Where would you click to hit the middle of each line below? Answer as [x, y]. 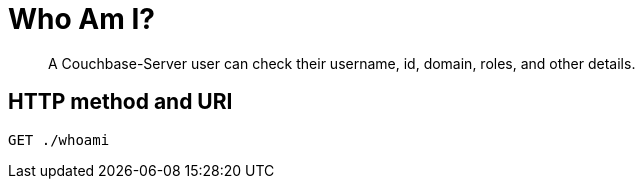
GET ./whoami [59, 139]
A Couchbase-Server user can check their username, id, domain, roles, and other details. [342, 63]
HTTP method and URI [120, 102]
